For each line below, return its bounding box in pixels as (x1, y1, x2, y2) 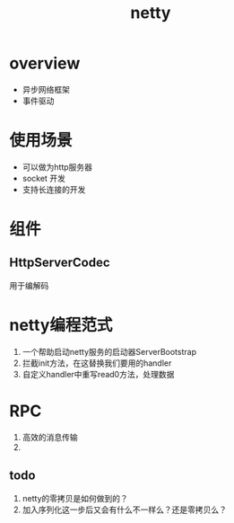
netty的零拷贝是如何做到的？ (22, 492, 128, 503)
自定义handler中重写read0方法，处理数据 (22, 368, 175, 379)
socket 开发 (22, 173, 65, 183)
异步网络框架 (22, 84, 70, 94)
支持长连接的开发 (22, 183, 86, 195)
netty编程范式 (9, 315, 113, 335)
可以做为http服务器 (22, 161, 92, 173)
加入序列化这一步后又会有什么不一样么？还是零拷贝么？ (22, 504, 227, 515)
